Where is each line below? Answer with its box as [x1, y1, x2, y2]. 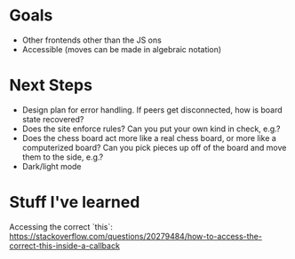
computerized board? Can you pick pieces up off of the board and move [21, 142, 287, 153]
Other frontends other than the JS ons [21, 35, 162, 45]
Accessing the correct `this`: [9, 221, 114, 232]
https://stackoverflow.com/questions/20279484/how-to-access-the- [9, 231, 262, 241]
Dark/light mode [21, 161, 82, 171]
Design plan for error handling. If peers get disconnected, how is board [21, 104, 283, 115]
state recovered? [21, 114, 84, 124]
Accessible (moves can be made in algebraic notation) [21, 43, 222, 54]
